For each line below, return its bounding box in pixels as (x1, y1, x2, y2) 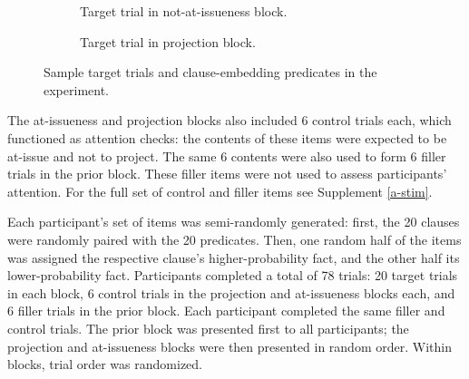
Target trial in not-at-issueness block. (80, 2, 288, 20)
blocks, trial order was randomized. (7, 355, 202, 374)
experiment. (44, 80, 109, 99)
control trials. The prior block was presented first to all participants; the (7, 318, 409, 337)
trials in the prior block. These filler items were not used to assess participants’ (7, 164, 447, 183)
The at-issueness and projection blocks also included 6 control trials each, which (7, 111, 452, 130)
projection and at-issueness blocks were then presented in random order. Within (7, 336, 452, 355)
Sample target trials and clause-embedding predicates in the (44, 63, 377, 82)
